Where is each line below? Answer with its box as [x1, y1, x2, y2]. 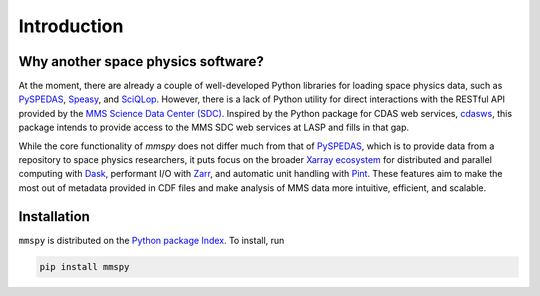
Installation [18, 208, 90, 225]
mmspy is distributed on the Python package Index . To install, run [18, 234, 285, 246]
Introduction [18, 15, 124, 37]
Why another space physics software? [18, 53, 265, 70]
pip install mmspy [39, 261, 130, 272]
